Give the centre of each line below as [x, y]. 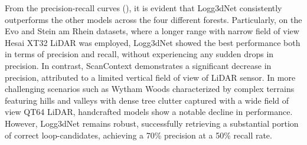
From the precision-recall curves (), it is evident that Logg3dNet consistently [143, 8]
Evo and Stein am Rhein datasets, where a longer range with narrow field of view [152, 31]
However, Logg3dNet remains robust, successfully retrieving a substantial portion [152, 123]
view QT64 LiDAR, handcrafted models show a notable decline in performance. [149, 112]
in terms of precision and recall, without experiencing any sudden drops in [139, 54]
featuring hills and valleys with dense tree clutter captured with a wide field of [147, 100]
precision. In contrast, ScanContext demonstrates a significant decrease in [138, 65]
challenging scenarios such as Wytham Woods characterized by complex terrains [150, 89]
